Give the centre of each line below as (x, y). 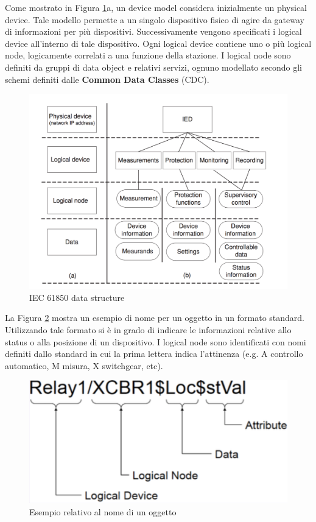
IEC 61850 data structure (77, 297)
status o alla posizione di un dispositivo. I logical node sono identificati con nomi (156, 341)
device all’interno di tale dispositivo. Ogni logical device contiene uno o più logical (158, 43)
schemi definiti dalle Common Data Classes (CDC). (107, 79)
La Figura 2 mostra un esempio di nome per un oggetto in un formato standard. (155, 318)
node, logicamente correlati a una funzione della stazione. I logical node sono (148, 55)
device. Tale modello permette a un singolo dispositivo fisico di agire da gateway (155, 19)
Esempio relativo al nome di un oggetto (103, 511)
